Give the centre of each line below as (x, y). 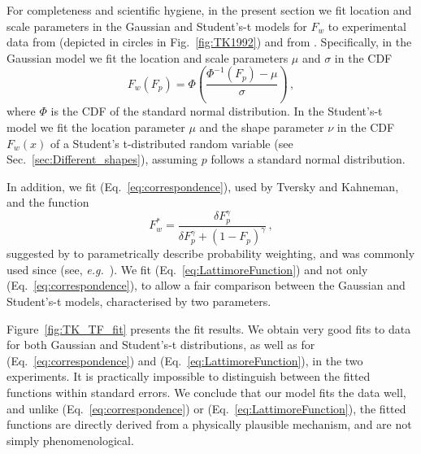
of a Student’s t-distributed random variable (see (171, 143)
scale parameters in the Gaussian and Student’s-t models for (157, 26)
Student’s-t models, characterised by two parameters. (139, 301)
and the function (48, 202)
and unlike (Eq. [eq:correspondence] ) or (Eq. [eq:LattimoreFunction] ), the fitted (206, 408)
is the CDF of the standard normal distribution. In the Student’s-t (217, 111)
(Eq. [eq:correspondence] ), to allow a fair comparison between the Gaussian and (206, 285)
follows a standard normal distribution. (308, 159)
